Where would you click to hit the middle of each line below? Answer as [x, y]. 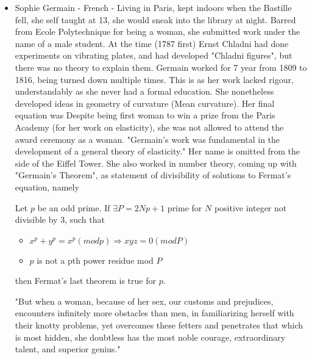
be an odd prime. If [74, 207]
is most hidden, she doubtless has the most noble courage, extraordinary [150, 337]
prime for [185, 207]
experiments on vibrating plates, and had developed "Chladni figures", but [154, 55]
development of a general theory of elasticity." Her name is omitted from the [157, 151]
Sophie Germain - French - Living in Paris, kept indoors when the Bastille [153, 7]
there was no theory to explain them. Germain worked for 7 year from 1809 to [161, 67]
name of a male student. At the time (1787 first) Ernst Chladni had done [152, 43]
